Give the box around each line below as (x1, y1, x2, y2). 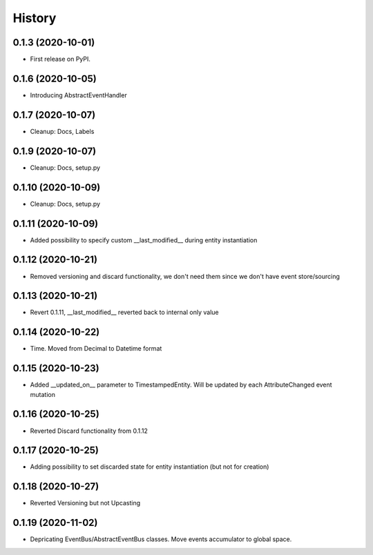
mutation (30, 390, 55, 398)
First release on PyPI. (30, 55, 91, 64)
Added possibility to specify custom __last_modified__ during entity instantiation (30, 235, 258, 244)
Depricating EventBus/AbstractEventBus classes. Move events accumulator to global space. (30, 535, 292, 543)
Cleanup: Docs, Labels (30, 127, 95, 135)
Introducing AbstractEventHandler (30, 90, 127, 99)
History (12, 10, 57, 26)
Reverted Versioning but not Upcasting (30, 499, 141, 507)
